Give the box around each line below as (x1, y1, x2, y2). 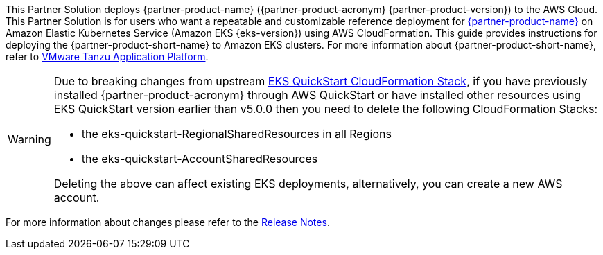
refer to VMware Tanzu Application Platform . (6, 51, 209, 62)
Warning (8, 132, 51, 146)
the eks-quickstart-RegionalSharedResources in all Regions (81, 127, 392, 141)
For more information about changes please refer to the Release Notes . (6, 216, 330, 228)
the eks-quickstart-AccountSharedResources (81, 152, 318, 166)
